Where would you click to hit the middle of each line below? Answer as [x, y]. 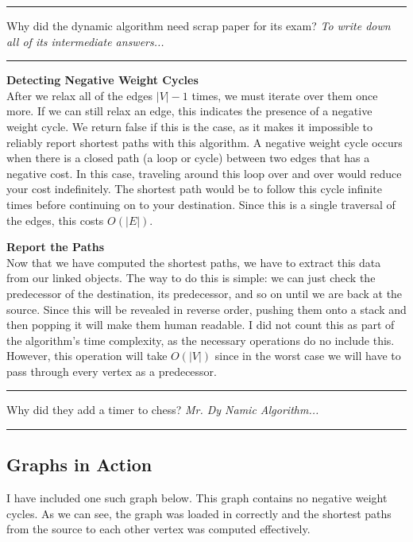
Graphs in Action [79, 465]
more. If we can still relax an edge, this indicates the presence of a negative [189, 111]
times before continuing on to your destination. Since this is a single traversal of [201, 204]
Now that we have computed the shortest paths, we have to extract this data [194, 262]
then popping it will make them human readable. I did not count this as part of [201, 325]
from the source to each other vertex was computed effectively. [158, 529]
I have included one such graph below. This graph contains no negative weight [197, 498]
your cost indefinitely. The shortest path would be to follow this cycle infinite [194, 189]
